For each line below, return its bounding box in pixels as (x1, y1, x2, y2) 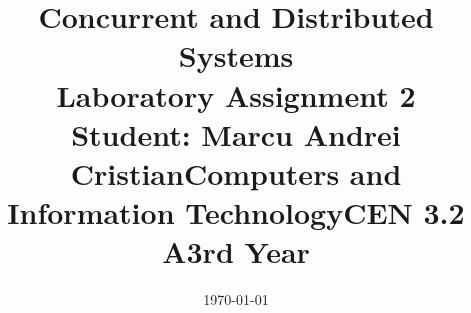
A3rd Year (162, 231, 310, 272)
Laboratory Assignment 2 (56, 74, 416, 115)
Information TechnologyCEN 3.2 (7, 192, 465, 233)
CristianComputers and (70, 152, 402, 193)
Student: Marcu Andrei (71, 113, 401, 154)
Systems (178, 35, 294, 76)
